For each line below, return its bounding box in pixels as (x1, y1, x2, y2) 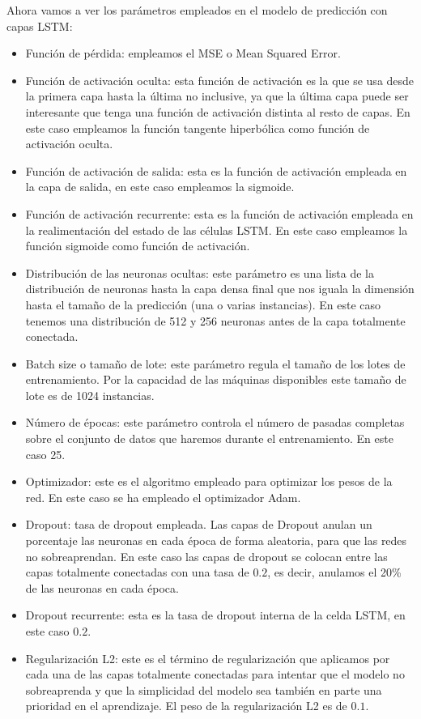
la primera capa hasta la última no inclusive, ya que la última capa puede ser (25, 87, 409, 104)
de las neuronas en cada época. (25, 579, 179, 596)
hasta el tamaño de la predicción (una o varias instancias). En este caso (25, 296, 381, 313)
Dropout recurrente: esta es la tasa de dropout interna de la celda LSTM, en (25, 606, 406, 623)
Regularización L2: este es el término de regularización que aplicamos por (25, 649, 390, 666)
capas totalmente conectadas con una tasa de (25, 564, 249, 581)
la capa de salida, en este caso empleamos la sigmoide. (25, 178, 295, 195)
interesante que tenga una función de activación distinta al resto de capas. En (25, 103, 410, 120)
